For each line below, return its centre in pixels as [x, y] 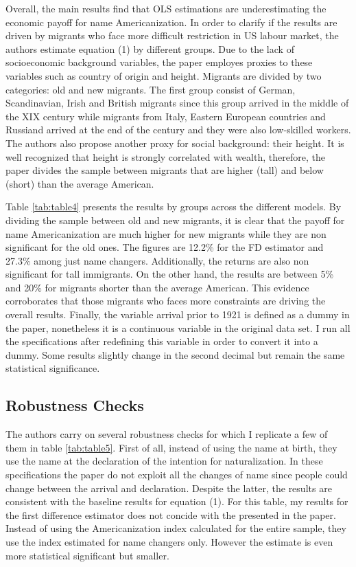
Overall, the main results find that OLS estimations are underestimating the [166, 8]
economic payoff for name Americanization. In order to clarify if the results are [171, 22]
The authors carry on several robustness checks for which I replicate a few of [167, 434]
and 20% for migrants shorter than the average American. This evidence [157, 287]
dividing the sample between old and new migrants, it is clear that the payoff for [175, 220]
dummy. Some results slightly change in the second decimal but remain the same [175, 354]
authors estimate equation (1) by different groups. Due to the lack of [150, 48]
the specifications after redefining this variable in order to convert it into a [162, 341]
